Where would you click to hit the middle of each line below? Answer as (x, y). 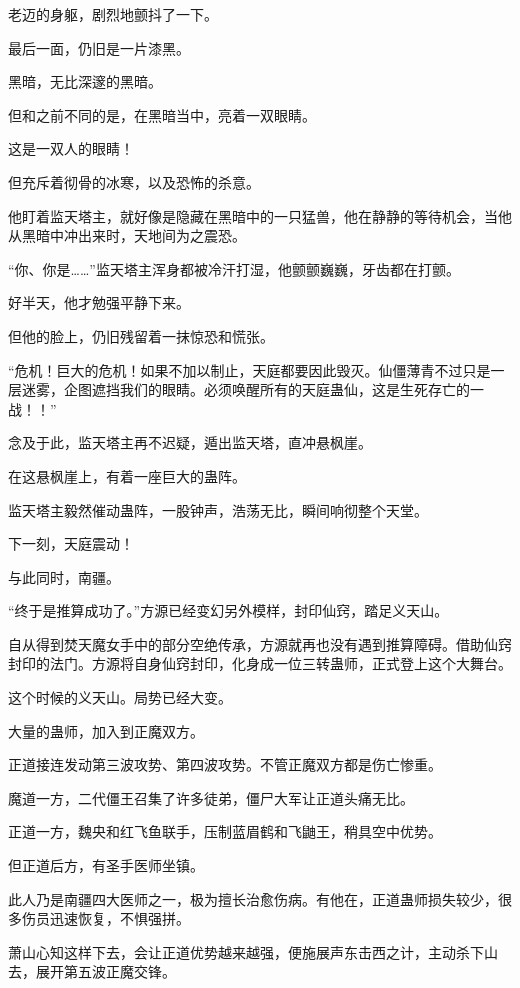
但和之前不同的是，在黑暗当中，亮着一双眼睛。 (162, 114)
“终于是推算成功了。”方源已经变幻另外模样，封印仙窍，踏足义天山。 (228, 610)
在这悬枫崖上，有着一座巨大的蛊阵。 (127, 475)
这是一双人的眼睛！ (71, 148)
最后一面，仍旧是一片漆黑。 (99, 47)
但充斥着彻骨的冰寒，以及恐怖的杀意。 (134, 181)
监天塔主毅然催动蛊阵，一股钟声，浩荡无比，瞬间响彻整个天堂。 (218, 509)
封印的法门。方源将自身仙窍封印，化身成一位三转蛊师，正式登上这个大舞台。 (260, 663)
